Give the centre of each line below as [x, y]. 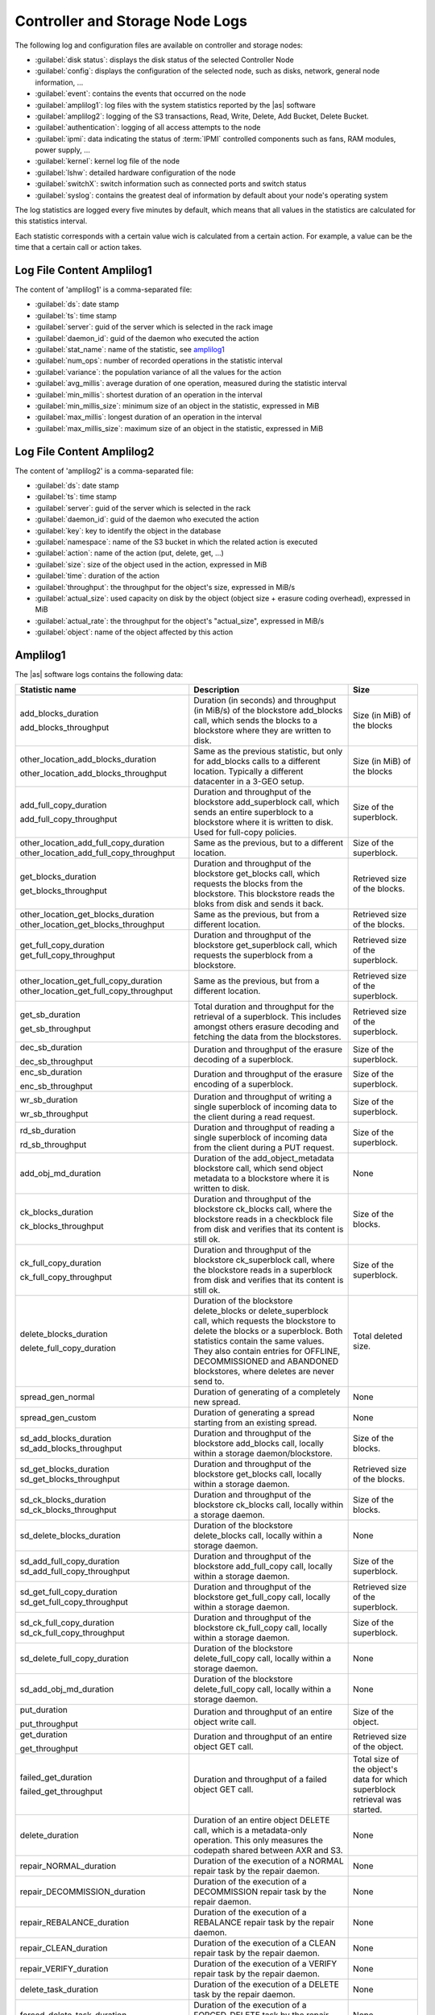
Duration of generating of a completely [267, 1392]
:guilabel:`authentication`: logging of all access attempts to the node [148, 127]
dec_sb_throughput [56, 1062]
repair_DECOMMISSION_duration [83, 1892]
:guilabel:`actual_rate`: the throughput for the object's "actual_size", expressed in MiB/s [180, 621]
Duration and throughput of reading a [264, 1128]
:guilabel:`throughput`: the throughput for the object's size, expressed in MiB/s [165, 587]
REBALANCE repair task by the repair [264, 1922]
